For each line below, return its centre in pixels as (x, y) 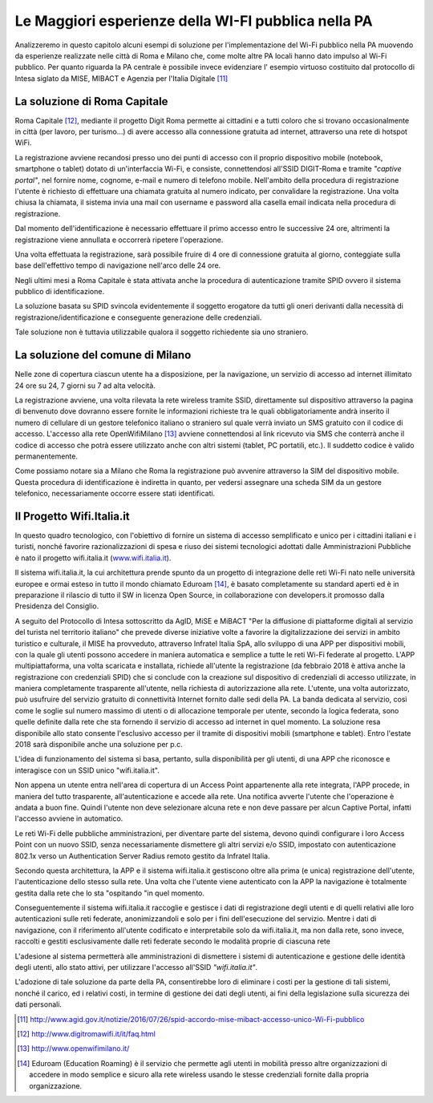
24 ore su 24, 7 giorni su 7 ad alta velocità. (85, 386)
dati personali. (38, 1004)
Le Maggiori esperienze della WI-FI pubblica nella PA (194, 21)
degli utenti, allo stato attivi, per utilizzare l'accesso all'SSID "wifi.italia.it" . (136, 968)
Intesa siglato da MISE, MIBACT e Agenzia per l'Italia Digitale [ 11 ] (121, 78)
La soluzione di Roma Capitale (91, 101)
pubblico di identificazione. (59, 292)
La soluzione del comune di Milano (103, 356)
